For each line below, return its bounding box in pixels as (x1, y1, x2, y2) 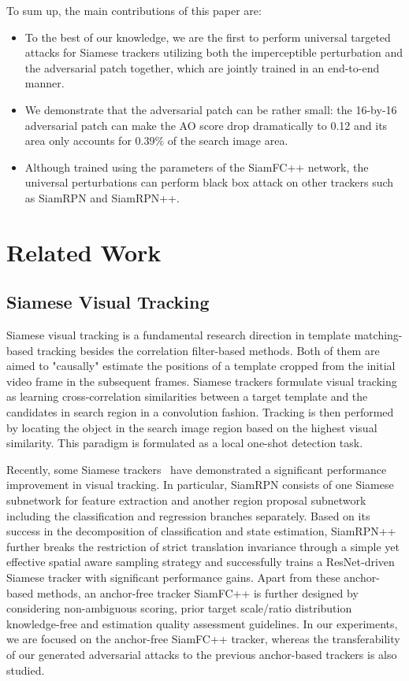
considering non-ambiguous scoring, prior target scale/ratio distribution (6, 600, 352, 616)
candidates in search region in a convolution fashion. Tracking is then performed (6, 404, 394, 420)
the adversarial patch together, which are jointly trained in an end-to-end (24, 59, 380, 76)
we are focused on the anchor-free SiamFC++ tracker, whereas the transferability (6, 631, 400, 647)
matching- (354, 327, 403, 343)
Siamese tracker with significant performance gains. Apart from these (6, 569, 340, 586)
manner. (24, 75, 65, 91)
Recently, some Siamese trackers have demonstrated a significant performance (6, 461, 387, 477)
